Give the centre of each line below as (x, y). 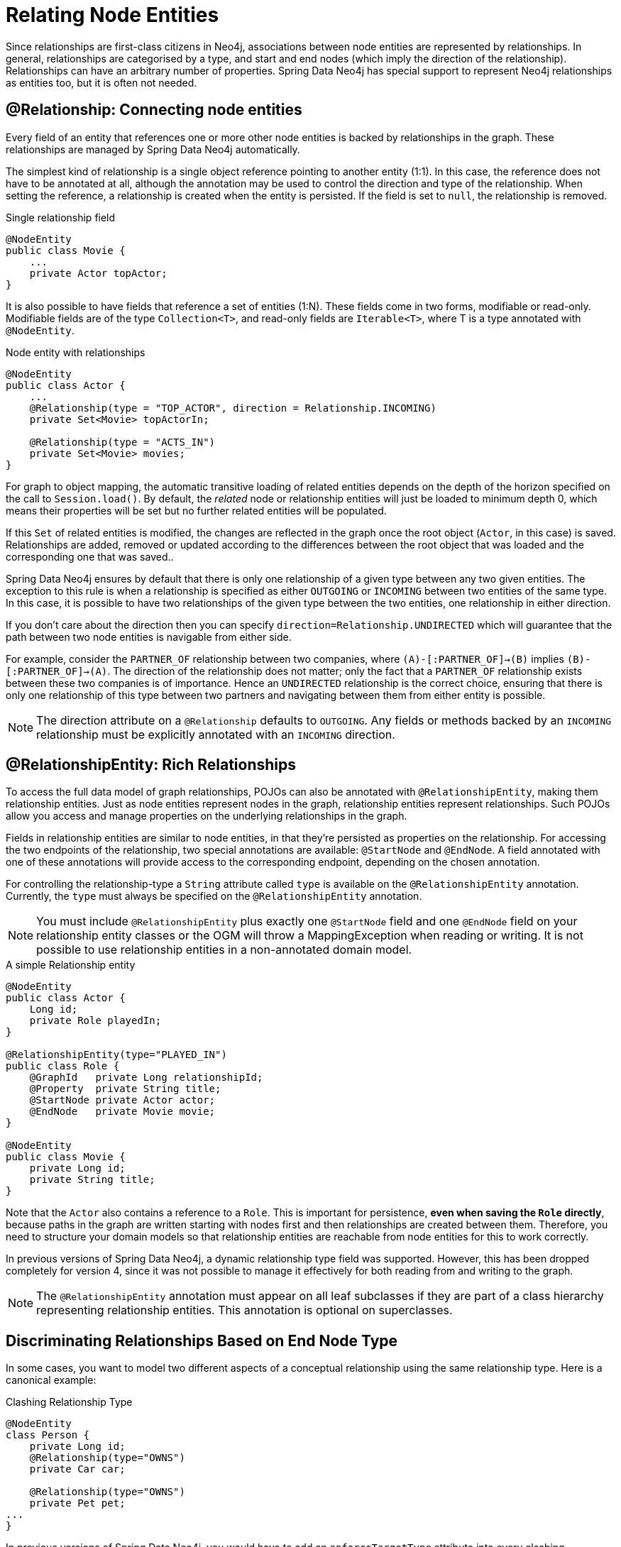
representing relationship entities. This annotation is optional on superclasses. (244, 1310)
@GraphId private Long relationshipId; (146, 1078)
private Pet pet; (77, 1503)
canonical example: (51, 1380)
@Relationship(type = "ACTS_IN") (122, 442)
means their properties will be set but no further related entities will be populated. (196, 510)
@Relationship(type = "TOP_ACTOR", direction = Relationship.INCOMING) (233, 408)
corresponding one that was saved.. (90, 556)
